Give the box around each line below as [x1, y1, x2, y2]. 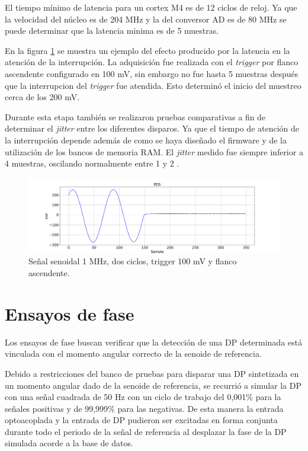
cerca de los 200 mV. [5, 91, 80, 103]
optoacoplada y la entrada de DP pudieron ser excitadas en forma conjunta [5, 414, 278, 426]
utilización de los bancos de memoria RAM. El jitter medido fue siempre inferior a [5, 145, 303, 158]
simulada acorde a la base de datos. [5, 437, 133, 449]
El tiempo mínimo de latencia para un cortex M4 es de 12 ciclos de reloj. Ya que [5, 1, 297, 13]
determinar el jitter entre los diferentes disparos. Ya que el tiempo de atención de [5, 122, 300, 135]
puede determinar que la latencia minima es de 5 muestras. [5, 24, 219, 37]
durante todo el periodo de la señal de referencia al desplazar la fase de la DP [5, 425, 287, 437]
